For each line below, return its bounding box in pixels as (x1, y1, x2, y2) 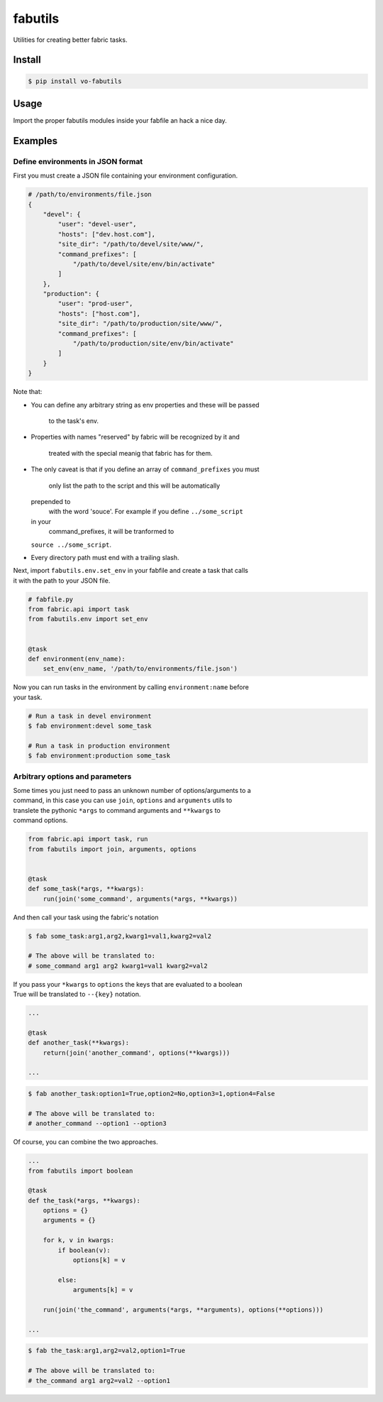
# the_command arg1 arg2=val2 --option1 (28, 1376, 170, 1384)
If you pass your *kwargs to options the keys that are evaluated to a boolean (13, 980, 243, 988)
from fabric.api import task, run (28, 835, 148, 843)
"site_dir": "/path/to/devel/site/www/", (57, 240, 204, 248)
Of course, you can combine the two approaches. (13, 1138, 159, 1146)
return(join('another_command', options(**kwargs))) (43, 1048, 231, 1057)
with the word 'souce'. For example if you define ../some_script (48, 508, 244, 516)
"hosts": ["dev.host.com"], (57, 230, 156, 238)
